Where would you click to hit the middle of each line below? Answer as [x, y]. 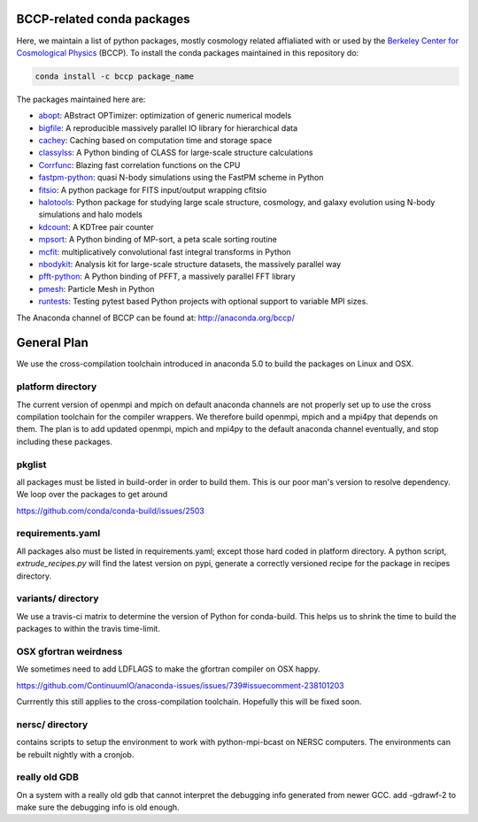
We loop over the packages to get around [92, 495]
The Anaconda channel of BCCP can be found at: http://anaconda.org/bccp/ [156, 318]
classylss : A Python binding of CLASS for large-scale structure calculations [176, 153]
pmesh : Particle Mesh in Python [96, 288]
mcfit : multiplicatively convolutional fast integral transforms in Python [165, 251]
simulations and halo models [91, 215]
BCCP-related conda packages [103, 19]
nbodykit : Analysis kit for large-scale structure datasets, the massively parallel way [190, 264]
